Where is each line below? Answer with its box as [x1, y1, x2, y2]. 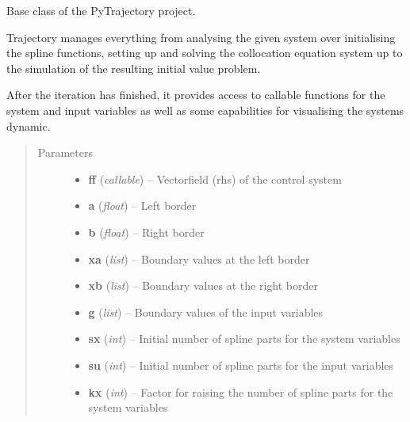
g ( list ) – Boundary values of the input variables [88, 303, 324, 320]
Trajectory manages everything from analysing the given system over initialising [6, 29, 396, 45]
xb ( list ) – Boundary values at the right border [88, 277, 318, 294]
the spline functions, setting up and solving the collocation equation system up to [6, 44, 403, 61]
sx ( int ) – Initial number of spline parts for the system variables [88, 330, 400, 347]
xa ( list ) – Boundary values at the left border [88, 250, 310, 267]
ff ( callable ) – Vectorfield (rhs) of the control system [88, 170, 342, 187]
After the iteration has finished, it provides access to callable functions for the [6, 86, 385, 103]
